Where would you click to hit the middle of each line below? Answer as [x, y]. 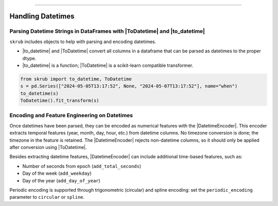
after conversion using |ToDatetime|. [48, 147]
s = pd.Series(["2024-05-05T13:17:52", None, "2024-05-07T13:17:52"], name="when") [129, 86]
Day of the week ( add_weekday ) [57, 173]
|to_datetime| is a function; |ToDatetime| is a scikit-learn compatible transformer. [108, 65]
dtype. [29, 58]
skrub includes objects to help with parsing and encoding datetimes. [83, 42]
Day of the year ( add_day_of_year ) [61, 180]
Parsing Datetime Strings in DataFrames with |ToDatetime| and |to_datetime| [107, 31]
